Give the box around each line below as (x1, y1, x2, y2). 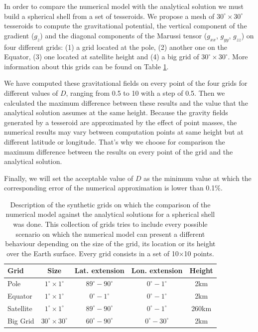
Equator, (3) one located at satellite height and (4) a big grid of (4, 51, 199, 62)
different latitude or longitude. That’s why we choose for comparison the (4, 136, 225, 147)
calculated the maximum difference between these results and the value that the (4, 97, 248, 108)
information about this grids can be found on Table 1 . (4, 61, 169, 71)
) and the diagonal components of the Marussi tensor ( (40, 30, 207, 40)
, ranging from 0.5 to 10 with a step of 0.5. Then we (66, 87, 225, 98)
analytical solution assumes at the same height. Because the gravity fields (4, 107, 228, 118)
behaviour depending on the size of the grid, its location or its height (5, 238, 216, 249)
